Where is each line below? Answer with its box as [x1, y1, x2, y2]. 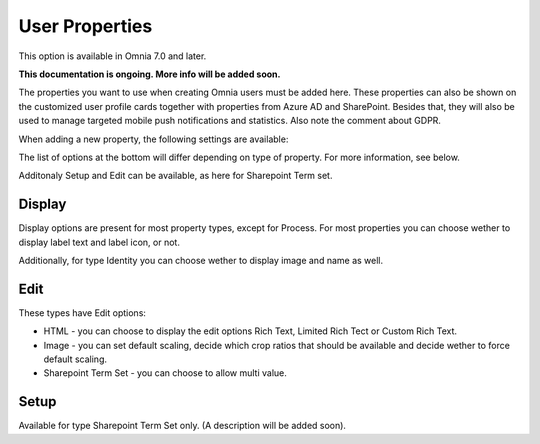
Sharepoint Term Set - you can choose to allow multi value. [43, 367, 287, 379]
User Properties [18, 15, 153, 37]
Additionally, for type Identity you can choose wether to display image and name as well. [18, 254, 384, 266]
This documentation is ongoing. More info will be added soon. [18, 68, 281, 80]
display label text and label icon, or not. [18, 236, 180, 248]
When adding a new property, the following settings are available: [18, 133, 289, 145]
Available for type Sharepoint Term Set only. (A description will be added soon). [18, 420, 347, 432]
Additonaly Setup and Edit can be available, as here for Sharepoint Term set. [18, 170, 333, 182]
